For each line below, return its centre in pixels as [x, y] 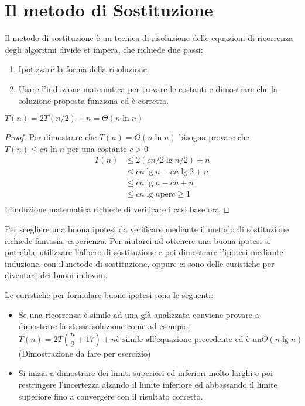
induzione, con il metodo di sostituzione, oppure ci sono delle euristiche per [140, 263]
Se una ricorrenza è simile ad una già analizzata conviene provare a [139, 314]
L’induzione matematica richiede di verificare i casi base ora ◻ [118, 209]
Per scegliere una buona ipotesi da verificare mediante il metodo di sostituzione [147, 229]
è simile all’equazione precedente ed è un [189, 339]
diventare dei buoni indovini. [56, 275]
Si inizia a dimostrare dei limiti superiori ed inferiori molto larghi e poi [145, 373]
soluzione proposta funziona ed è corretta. [93, 100]
